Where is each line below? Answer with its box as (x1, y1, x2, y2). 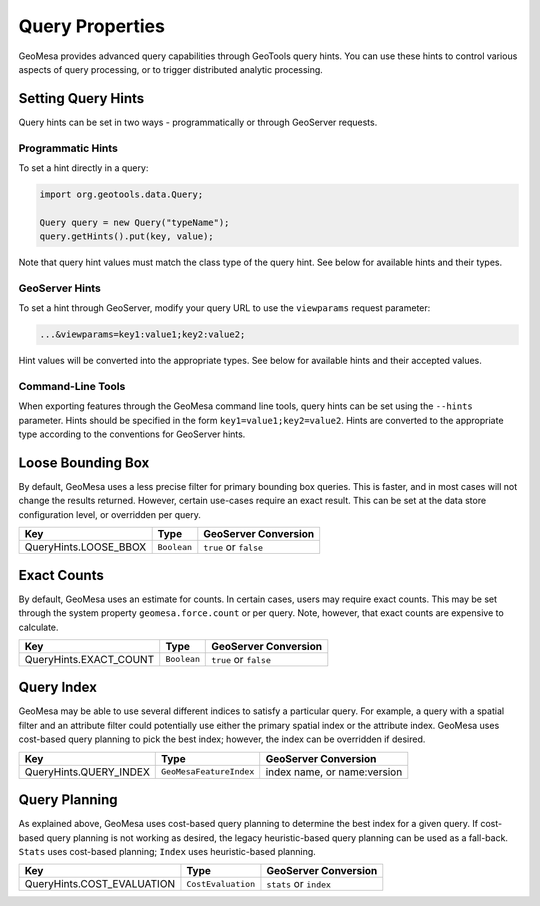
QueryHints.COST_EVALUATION (24, 877, 175, 891)
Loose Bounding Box (18, 454, 150, 471)
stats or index (266, 877, 332, 891)
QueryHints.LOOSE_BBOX (24, 540, 147, 554)
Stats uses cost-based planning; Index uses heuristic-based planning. (18, 845, 317, 857)
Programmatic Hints (18, 141, 119, 155)
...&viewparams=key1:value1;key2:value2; (39, 329, 246, 340)
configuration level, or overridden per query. (18, 508, 202, 520)
